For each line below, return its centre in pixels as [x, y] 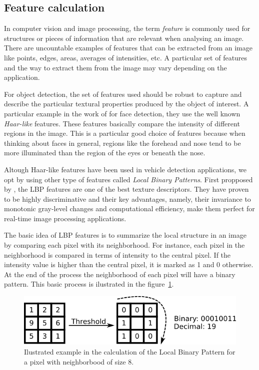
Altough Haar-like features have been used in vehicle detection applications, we [125, 169]
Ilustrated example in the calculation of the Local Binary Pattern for [130, 352]
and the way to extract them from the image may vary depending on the [115, 67]
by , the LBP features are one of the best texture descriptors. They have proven [126, 189]
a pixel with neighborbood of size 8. [79, 361]
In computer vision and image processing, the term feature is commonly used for [127, 28]
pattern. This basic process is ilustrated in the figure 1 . [89, 284]
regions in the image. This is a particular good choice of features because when [125, 133]
